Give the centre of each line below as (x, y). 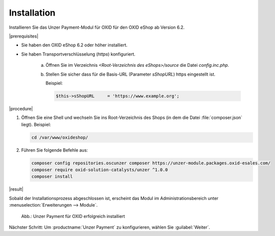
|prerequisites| (24, 36)
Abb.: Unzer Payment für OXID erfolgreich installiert (73, 216)
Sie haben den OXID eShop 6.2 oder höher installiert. (74, 45)
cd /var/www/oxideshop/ (60, 137)
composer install (52, 177)
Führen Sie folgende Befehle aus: (55, 150)
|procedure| (21, 108)
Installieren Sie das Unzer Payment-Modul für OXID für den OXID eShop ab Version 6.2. (97, 27)
